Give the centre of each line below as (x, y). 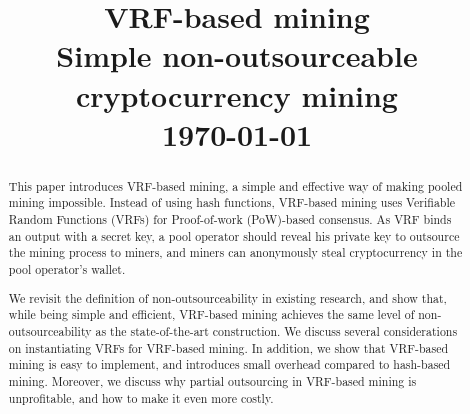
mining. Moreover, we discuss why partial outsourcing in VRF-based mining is (212, 380)
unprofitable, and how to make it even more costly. (141, 397)
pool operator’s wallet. (67, 269)
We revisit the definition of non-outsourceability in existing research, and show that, (227, 297)
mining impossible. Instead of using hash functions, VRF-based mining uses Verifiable (232, 202)
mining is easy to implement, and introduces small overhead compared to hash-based (229, 364)
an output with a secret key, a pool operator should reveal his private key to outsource (234, 235)
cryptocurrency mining (237, 94)
